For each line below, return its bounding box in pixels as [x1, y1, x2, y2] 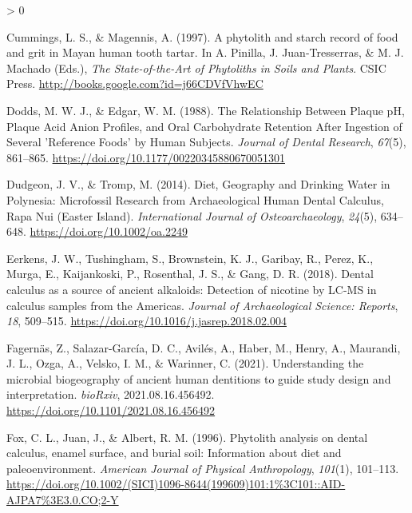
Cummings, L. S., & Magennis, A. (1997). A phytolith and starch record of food [6, 28, 398, 45]
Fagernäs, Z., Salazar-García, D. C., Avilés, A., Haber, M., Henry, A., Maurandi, [6, 339, 401, 356]
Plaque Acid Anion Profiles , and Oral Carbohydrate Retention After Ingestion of [6, 117, 402, 134]
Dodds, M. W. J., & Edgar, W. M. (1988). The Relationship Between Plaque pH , [6, 101, 405, 118]
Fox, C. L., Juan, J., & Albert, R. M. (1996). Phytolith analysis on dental [6, 428, 368, 445]
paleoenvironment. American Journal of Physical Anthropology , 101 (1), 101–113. [6, 459, 399, 476]
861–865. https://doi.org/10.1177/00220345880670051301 [6, 149, 285, 165]
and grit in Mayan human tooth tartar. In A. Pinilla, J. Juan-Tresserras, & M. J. [6, 44, 404, 61]
